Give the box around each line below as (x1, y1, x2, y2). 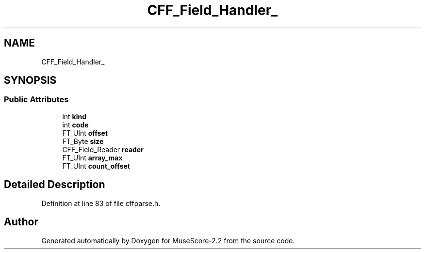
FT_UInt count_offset (62, 161, 130, 170)
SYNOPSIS (4, 74, 57, 87)
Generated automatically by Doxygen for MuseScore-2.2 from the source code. (41, 236, 295, 245)
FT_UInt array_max (62, 153, 123, 162)
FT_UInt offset (62, 128, 108, 137)
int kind (62, 112, 87, 121)
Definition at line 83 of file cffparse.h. (41, 199, 161, 207)
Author (4, 216, 38, 228)
